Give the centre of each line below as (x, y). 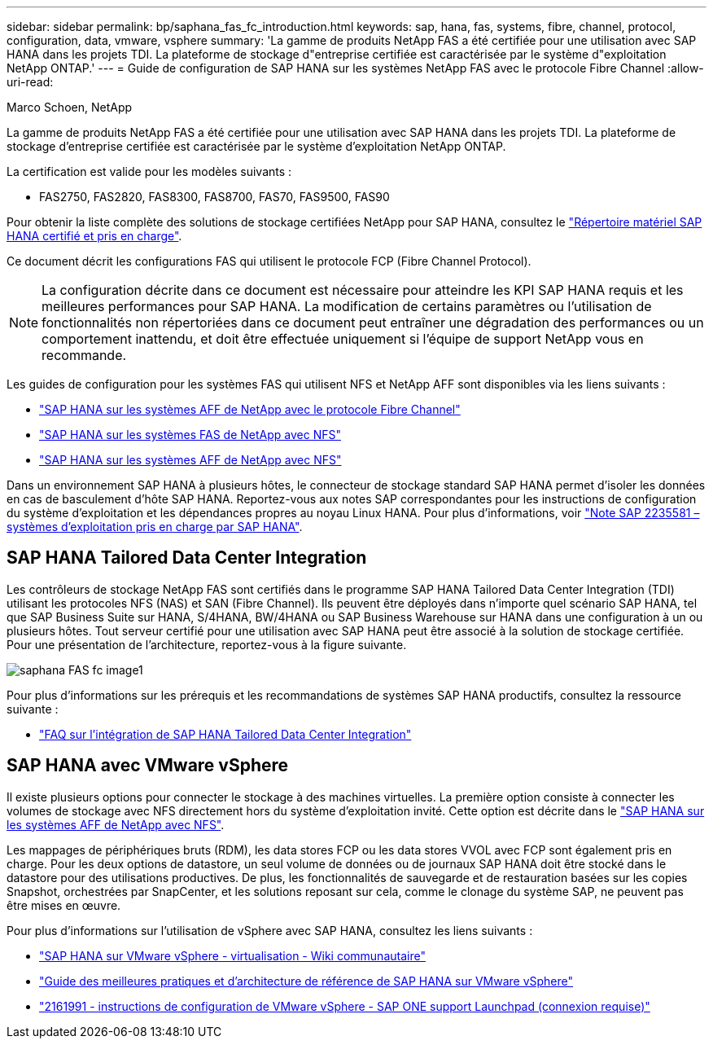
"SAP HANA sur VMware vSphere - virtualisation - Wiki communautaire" (232, 955)
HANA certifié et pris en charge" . (94, 236)
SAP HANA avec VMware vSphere (148, 766)
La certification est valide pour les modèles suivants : (149, 171)
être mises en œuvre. (64, 905)
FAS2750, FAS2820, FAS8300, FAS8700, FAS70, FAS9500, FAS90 (214, 197)
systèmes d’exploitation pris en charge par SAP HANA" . (155, 527)
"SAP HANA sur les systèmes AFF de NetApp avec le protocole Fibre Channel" (250, 409)
